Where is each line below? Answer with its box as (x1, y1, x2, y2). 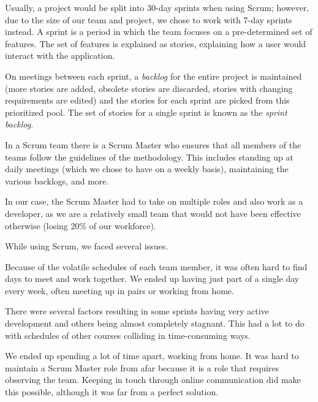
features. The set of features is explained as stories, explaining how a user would (5, 37, 306, 50)
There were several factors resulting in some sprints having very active (5, 305, 269, 317)
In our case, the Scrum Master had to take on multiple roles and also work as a (5, 195, 303, 208)
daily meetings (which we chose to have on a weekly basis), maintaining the (5, 162, 289, 175)
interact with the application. (5, 49, 115, 62)
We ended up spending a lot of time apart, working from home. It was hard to (5, 349, 299, 362)
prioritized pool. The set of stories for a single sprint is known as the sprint (5, 105, 287, 118)
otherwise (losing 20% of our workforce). (5, 219, 156, 232)
